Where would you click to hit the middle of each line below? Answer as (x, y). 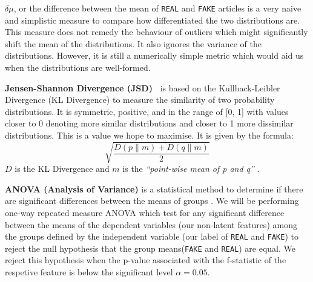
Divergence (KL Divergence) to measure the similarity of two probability (140, 100)
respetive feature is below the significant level (89, 272)
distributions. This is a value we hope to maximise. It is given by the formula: (149, 135)
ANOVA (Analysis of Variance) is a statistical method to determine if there (154, 189)
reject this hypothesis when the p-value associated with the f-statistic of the (146, 260)
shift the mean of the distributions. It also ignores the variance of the (133, 43)
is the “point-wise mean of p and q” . (191, 169)
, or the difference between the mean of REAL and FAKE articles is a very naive (157, 8)
